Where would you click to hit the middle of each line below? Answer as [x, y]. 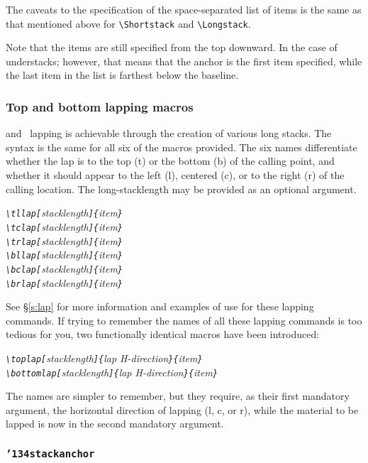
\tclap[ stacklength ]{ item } [65, 226]
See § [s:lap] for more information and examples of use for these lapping [160, 306]
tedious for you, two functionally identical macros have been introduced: [163, 334]
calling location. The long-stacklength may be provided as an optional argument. [181, 189]
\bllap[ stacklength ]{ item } [65, 255]
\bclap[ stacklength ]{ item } [65, 268]
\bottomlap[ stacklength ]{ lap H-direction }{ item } [112, 372]
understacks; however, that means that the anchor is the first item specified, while [184, 61]
